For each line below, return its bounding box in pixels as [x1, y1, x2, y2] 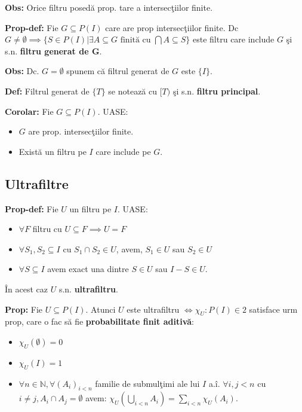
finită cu [120, 36, 151, 45]
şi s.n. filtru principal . [172, 84, 261, 97]
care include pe [95, 145, 151, 157]
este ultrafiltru [127, 303, 180, 315]
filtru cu [32, 222, 62, 235]
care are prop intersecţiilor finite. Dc [105, 21, 239, 33]
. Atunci [85, 303, 116, 315]
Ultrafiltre [5, 174, 69, 193]
